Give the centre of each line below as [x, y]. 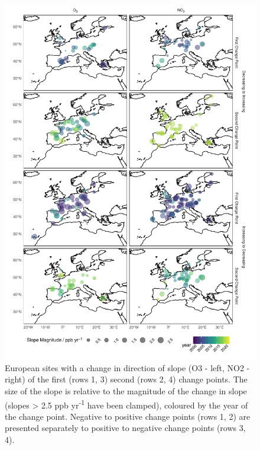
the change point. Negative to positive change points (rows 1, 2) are [128, 416]
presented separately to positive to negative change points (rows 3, [125, 428]
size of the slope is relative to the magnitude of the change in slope [126, 391]
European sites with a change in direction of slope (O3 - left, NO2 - [127, 367]
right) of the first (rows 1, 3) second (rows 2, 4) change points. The [126, 379]
